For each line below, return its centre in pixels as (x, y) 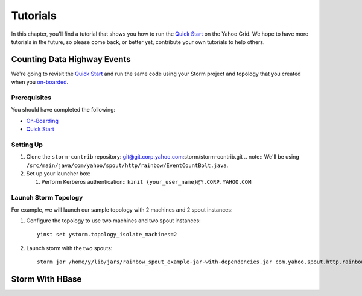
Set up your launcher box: (58, 174)
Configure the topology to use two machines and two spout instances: (114, 221)
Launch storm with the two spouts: (69, 248)
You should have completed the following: (63, 110)
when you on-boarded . (40, 82)
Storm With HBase (46, 279)
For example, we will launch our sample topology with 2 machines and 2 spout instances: (122, 209)
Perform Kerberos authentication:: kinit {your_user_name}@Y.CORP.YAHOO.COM (146, 182)
